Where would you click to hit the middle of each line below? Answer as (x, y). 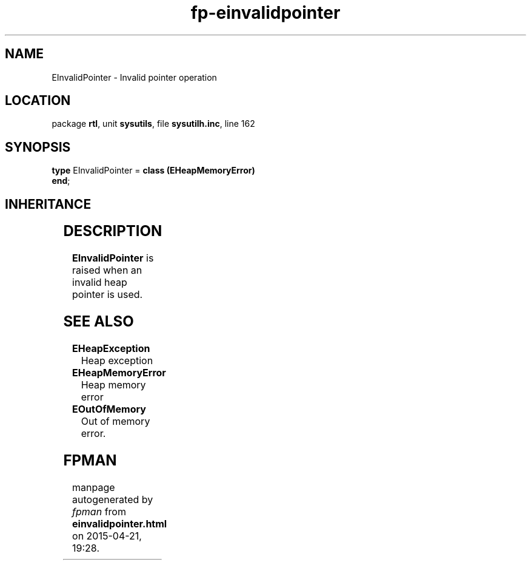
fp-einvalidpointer (265, 13)
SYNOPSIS (38, 147)
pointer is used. (108, 295)
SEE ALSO (99, 321)
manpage (94, 487)
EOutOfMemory (109, 409)
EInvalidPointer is (113, 258)
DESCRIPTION (113, 231)
